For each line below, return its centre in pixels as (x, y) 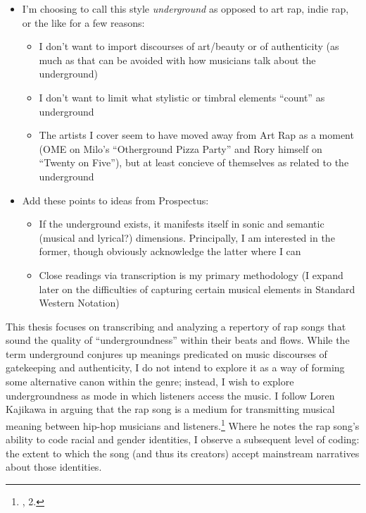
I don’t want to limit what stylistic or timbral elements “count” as (182, 97)
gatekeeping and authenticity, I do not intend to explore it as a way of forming (175, 367)
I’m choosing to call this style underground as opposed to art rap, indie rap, (185, 8)
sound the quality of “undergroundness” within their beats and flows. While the (178, 340)
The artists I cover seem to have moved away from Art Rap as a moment (196, 135)
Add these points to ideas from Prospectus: (115, 200)
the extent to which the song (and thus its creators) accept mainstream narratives (183, 453)
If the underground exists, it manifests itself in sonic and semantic (182, 224)
